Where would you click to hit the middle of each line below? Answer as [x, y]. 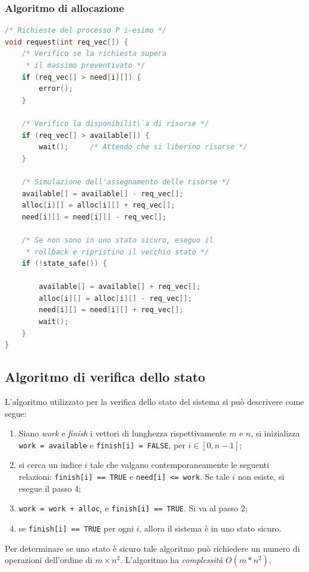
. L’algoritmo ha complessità [171, 560]
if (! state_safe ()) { [64, 264]
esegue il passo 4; [50, 488]
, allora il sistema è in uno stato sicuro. [210, 528]
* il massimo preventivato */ [86, 65]
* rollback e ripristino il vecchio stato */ [117, 252]
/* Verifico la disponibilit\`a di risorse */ [115, 123]
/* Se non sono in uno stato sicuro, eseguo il [117, 240]
